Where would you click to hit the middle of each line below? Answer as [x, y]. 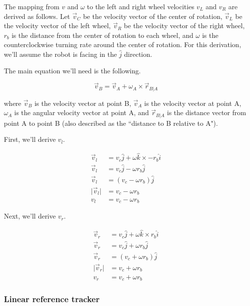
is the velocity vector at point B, [83, 103]
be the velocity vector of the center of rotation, [153, 16]
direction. [138, 54]
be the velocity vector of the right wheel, [184, 25]
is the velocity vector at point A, [193, 103]
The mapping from [32, 6]
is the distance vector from [206, 112]
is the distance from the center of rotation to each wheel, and [102, 35]
